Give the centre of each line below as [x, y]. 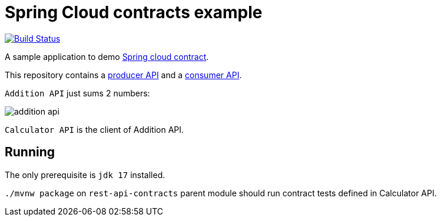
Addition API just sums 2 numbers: [77, 93]
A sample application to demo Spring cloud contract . [107, 56]
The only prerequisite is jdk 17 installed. [85, 175]
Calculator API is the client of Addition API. [94, 129]
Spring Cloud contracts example [134, 12]
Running [30, 152]
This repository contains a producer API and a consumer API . [123, 75]
